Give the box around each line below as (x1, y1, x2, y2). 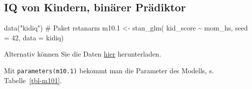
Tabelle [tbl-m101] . (4, 75, 62, 85)
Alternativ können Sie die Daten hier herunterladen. (4, 49, 161, 59)
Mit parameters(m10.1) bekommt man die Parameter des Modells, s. (4, 65, 214, 75)
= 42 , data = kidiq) (4, 32, 64, 42)
